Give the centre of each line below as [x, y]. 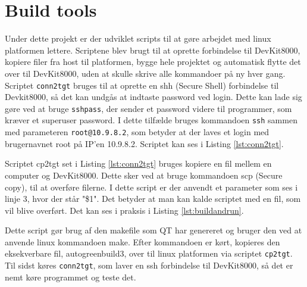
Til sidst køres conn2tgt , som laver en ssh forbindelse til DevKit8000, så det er [149, 265]
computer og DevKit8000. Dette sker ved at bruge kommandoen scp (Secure [144, 175]
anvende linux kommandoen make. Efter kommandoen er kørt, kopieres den [142, 241]
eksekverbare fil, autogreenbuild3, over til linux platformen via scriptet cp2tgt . [149, 253]
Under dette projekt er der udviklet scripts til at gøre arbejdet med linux [138, 38]
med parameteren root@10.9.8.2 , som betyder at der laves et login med [137, 132]
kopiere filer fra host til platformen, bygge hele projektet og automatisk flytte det [153, 62]
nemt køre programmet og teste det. [71, 277]
